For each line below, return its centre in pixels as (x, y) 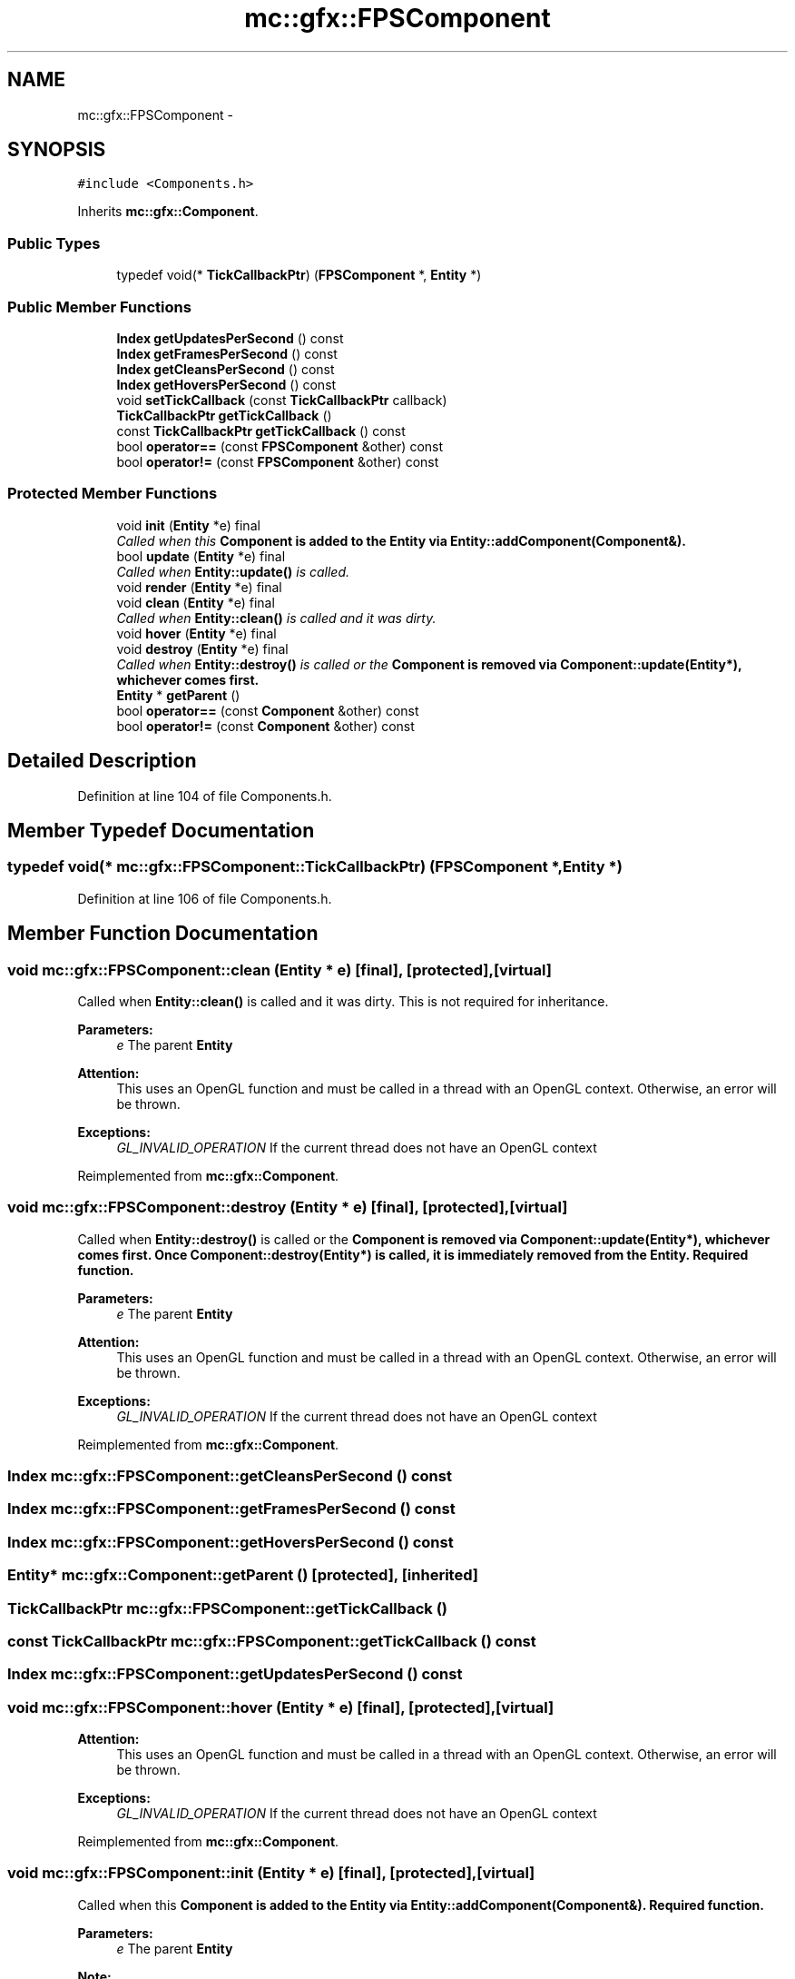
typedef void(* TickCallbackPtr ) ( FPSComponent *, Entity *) (299, 275)
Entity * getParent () (178, 695)
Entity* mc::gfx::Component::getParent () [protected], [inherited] (243, 1575)
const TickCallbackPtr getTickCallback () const (261, 430)
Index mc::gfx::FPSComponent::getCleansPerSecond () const (230, 1476)
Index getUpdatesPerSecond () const (230, 338)
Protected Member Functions (113, 494)
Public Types (54, 243)
